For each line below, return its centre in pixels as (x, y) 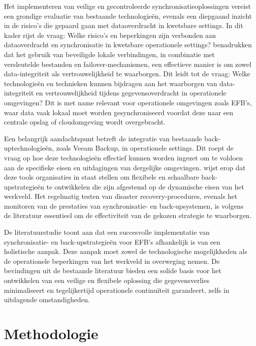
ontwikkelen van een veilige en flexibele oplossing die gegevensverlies (107, 280)
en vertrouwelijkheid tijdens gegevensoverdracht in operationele (131, 93)
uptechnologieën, (29, 148)
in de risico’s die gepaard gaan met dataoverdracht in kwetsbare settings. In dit (124, 25)
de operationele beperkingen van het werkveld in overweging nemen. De (112, 261)
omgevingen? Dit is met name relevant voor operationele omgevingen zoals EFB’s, (128, 102)
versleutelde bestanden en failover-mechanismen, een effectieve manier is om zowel (128, 64)
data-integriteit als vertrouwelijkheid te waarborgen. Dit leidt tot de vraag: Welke (127, 74)
